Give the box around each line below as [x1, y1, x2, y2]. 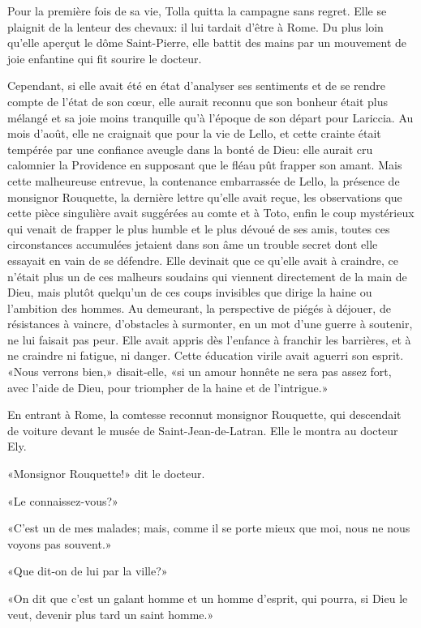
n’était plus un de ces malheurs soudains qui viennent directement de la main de [7, 267, 407, 284]
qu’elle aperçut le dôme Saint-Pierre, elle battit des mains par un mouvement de [7, 34, 407, 51]
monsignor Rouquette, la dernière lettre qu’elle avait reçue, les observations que [7, 188, 402, 205]
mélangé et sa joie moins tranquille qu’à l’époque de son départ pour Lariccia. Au [7, 109, 414, 126]
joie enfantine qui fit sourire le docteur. [7, 49, 202, 66]
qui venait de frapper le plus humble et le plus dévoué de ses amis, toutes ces [7, 220, 390, 237]
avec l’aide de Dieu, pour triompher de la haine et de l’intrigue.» [7, 378, 329, 395]
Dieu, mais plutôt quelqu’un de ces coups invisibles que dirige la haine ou [7, 284, 372, 301]
